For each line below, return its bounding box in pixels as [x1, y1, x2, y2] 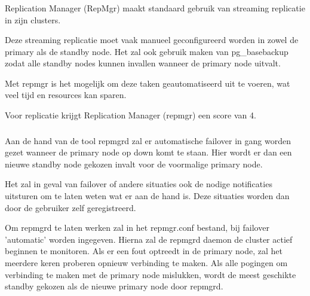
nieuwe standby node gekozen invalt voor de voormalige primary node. [5, 157, 263, 170]
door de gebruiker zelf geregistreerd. [5, 201, 136, 213]
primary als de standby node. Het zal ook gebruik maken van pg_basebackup [5, 45, 288, 57]
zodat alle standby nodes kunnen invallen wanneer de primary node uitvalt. [5, 57, 281, 69]
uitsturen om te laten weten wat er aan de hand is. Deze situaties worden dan [5, 189, 290, 202]
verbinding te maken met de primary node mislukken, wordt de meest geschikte [5, 268, 296, 280]
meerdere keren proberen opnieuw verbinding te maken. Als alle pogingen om [5, 256, 288, 268]
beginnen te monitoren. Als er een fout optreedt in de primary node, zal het [5, 245, 283, 257]
